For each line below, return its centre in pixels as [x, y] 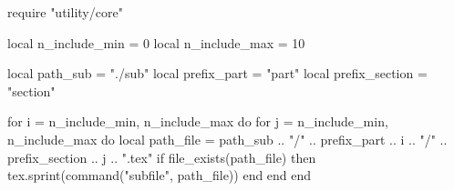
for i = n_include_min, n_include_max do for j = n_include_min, [198, 121]
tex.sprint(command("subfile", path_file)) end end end [160, 175]
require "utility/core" [65, 12]
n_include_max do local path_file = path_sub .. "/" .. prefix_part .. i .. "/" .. [227, 139]
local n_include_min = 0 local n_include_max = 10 [156, 42]
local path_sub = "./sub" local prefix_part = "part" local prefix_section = [217, 73]
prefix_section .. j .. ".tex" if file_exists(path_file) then [162, 157]
